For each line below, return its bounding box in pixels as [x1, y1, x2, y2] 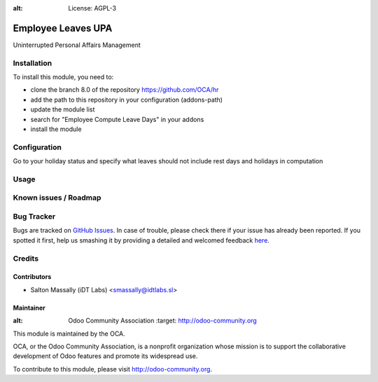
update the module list [30, 105, 95, 114]
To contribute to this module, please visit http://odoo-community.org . [13, 364, 213, 373]
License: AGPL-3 [68, 4, 117, 12]
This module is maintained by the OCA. [13, 329, 125, 338]
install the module [30, 125, 82, 133]
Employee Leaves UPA [13, 22, 113, 34]
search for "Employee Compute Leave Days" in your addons [30, 115, 204, 123]
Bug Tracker [13, 212, 56, 221]
